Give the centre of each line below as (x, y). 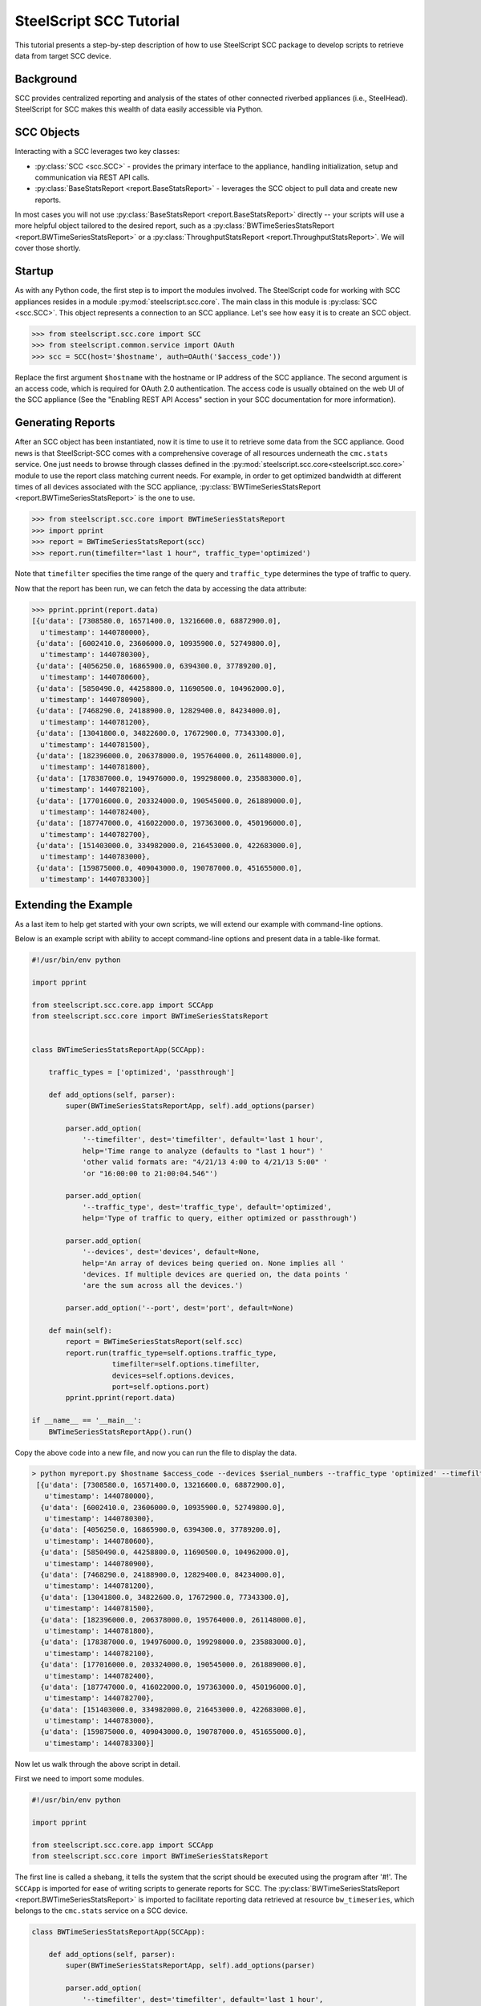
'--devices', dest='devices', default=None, (171, 1252)
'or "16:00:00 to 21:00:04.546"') (150, 1173)
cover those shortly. (48, 248)
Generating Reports (65, 422)
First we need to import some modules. (79, 1779)
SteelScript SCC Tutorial (97, 21)
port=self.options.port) (161, 1387)
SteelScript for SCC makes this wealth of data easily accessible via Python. (139, 109)
